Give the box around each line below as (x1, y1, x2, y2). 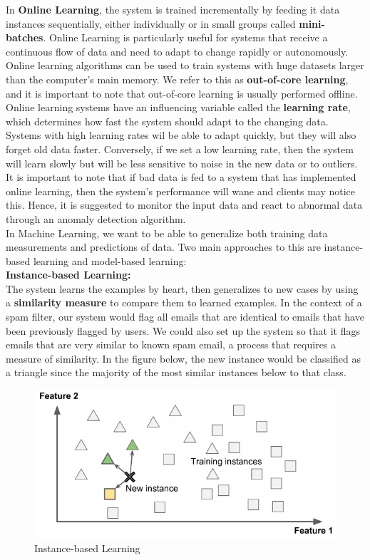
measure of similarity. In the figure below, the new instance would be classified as (6, 351, 361, 365)
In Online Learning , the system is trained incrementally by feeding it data (6, 2, 340, 16)
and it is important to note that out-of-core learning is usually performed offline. (6, 85, 358, 100)
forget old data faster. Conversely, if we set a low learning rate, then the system (6, 141, 354, 156)
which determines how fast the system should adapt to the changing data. (6, 113, 329, 128)
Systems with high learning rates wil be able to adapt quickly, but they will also (6, 128, 356, 142)
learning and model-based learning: (33, 253, 187, 268)
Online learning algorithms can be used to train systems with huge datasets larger (6, 58, 364, 73)
